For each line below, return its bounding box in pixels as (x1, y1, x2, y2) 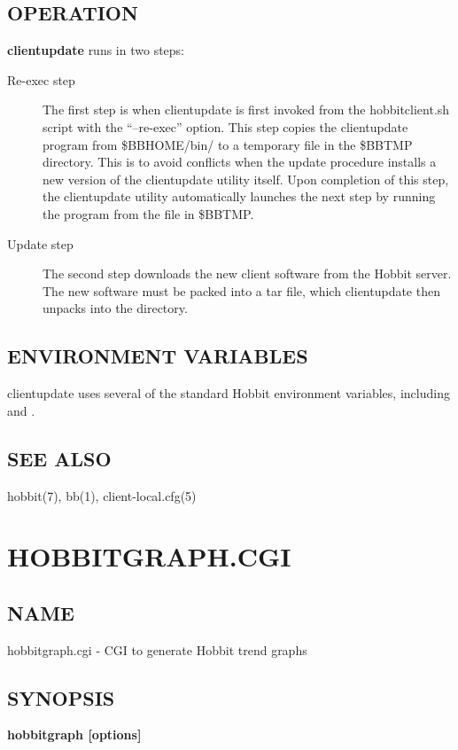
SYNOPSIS (7, 684, 115, 711)
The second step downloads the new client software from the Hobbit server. (43, 264, 452, 283)
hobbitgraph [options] (7, 725, 142, 744)
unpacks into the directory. (43, 299, 188, 317)
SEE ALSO (7, 444, 112, 472)
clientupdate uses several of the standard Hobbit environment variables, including (7, 384, 450, 402)
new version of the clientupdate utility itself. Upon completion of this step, (43, 169, 449, 188)
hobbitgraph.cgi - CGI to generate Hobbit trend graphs (7, 640, 307, 659)
